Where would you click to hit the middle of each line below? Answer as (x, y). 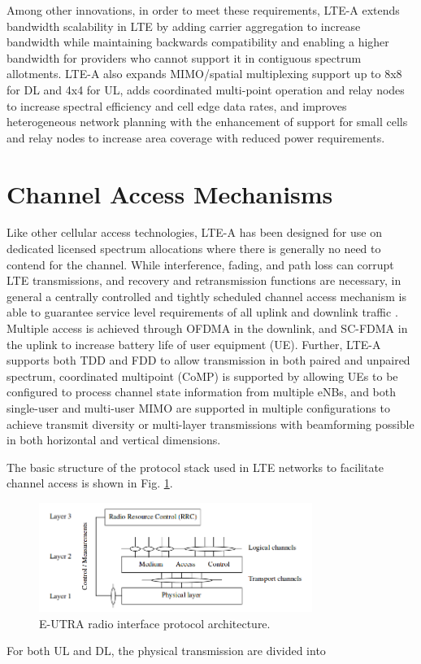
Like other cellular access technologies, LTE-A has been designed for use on (194, 232)
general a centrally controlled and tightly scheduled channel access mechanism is (207, 296)
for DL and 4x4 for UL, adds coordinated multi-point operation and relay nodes (206, 89)
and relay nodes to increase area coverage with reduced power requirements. (196, 137)
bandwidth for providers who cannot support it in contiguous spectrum (184, 57)
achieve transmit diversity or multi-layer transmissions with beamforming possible (210, 424)
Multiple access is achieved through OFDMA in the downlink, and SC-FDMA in (207, 328)
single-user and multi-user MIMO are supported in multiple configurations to (198, 408)
